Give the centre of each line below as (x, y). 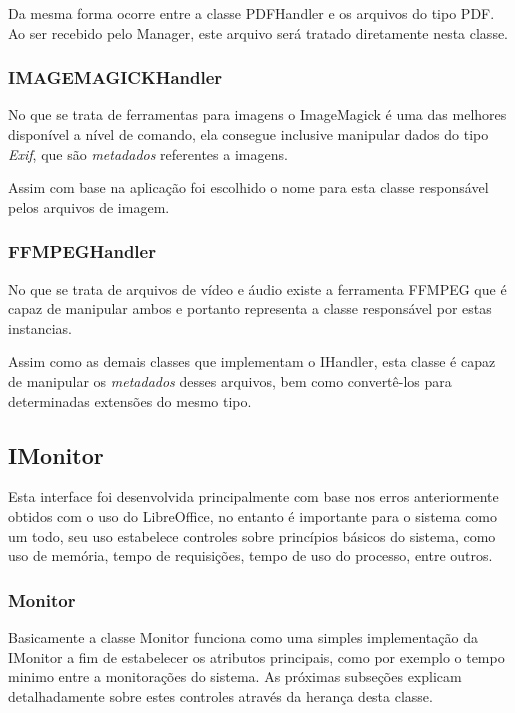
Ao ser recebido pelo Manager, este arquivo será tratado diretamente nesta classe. (258, 32)
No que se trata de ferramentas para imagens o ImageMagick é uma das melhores (257, 114)
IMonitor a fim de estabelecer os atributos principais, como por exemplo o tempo (256, 656)
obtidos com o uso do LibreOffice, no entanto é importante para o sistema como (253, 515)
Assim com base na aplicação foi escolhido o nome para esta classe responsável (248, 187)
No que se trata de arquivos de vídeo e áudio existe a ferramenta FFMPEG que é (257, 288)
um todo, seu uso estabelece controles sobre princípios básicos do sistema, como (252, 535)
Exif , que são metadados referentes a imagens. (148, 153)
